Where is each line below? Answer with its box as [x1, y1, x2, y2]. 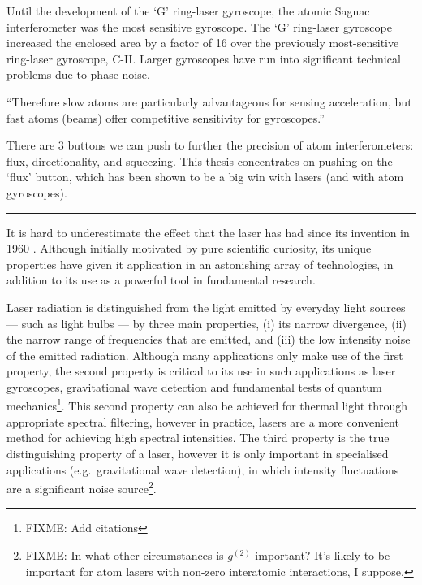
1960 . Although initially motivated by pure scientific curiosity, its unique [6, 240, 372, 257]
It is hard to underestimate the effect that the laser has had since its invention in [6, 223, 410, 240]
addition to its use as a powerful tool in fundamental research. [6, 271, 316, 288]
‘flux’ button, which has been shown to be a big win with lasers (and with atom [6, 168, 404, 185]
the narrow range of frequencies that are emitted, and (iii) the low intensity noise [6, 331, 411, 348]
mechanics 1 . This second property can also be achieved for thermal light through [6, 395, 408, 414]
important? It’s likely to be [255, 546, 390, 563]
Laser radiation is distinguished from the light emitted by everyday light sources [6, 298, 406, 315]
